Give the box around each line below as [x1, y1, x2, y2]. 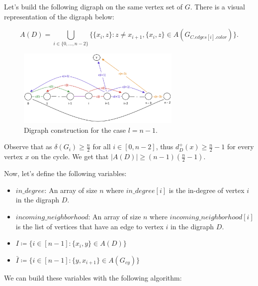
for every [227, 141, 254, 152]
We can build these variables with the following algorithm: [4, 272, 182, 283]
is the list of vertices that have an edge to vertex [15, 221, 164, 231]
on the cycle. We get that [31, 151, 109, 162]
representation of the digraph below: [4, 11, 114, 21]
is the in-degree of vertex [169, 185, 245, 195]
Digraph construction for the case [24, 124, 126, 135]
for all [92, 141, 111, 152]
